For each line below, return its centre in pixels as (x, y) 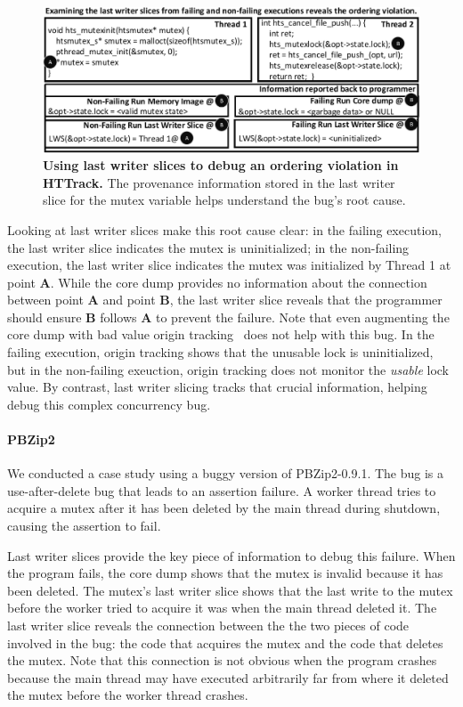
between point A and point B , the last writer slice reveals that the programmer (225, 300)
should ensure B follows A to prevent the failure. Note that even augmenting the (228, 317)
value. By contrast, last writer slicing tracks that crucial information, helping (217, 387)
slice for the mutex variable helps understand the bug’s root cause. (224, 200)
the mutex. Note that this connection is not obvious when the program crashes (222, 660)
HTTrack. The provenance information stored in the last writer (219, 182)
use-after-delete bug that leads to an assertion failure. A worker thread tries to (222, 490)
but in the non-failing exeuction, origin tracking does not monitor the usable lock (228, 369)
